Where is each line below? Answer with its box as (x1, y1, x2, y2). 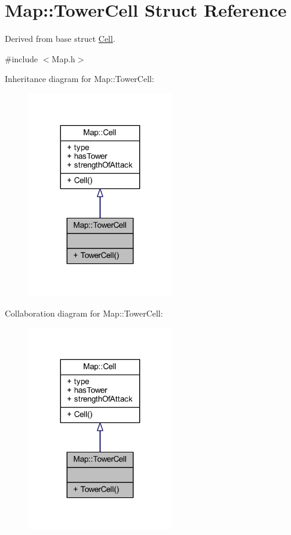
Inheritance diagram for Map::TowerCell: (5, 72, 154, 85)
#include (5, 52, 38, 65)
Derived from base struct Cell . (5, 32, 115, 45)
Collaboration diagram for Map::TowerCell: (5, 306, 163, 319)
